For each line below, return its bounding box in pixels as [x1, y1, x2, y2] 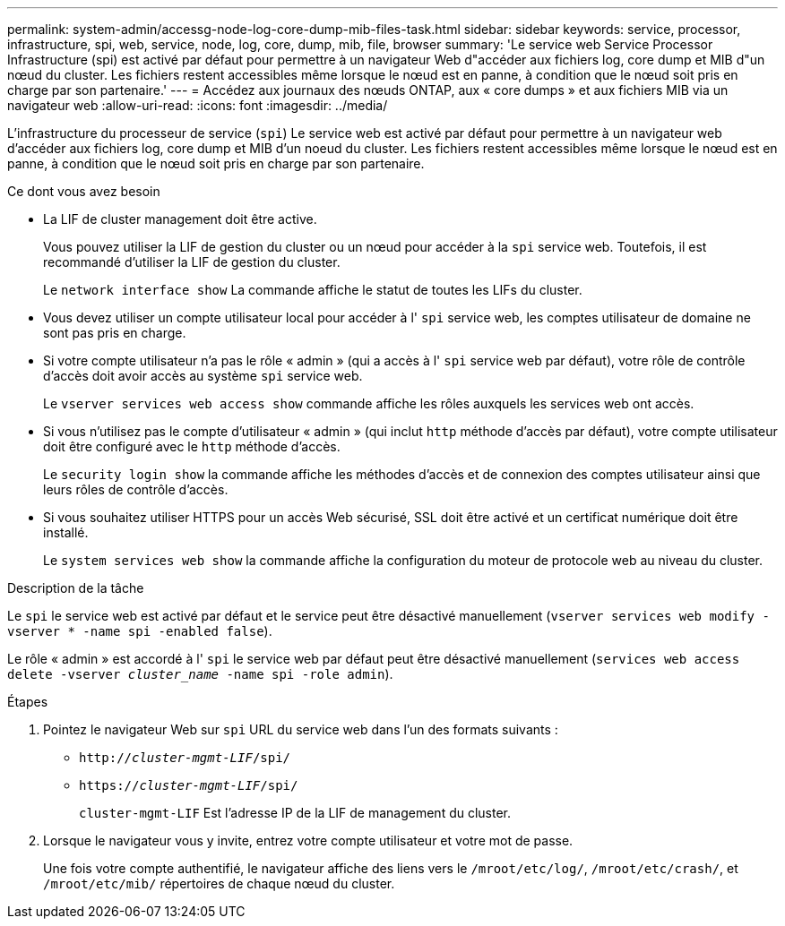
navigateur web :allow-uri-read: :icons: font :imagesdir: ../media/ [7, 98, 388, 113]
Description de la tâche [7, 580, 144, 596]
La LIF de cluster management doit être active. [43, 211, 317, 227]
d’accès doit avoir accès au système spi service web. [43, 368, 363, 383]
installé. [43, 525, 89, 540]
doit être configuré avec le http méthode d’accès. [43, 439, 341, 454]
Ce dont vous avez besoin [7, 184, 160, 199]
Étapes [7, 694, 48, 709]
